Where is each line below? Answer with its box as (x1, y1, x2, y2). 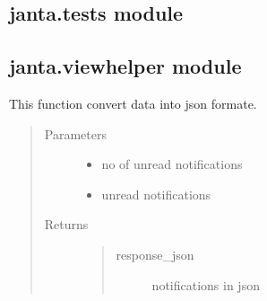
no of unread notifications (101, 155, 243, 173)
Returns (44, 215, 89, 234)
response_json (116, 244, 194, 263)
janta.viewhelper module (9, 52, 242, 80)
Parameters (44, 124, 107, 143)
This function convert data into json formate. (9, 93, 257, 112)
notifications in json (151, 275, 260, 294)
